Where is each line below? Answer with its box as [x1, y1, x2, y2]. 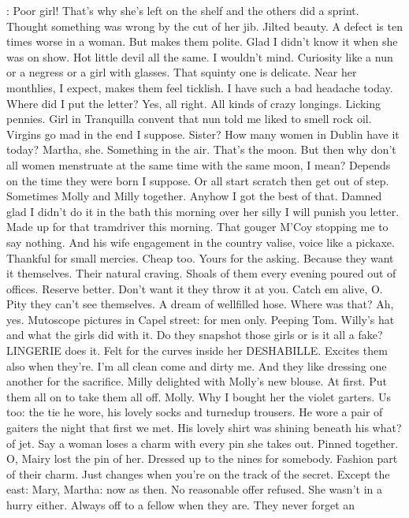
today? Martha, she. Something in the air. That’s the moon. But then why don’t [6, 141, 396, 158]
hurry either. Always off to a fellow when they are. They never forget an [6, 497, 355, 512]
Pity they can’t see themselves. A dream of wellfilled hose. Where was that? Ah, [6, 296, 394, 312]
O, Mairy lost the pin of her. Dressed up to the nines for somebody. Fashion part [6, 450, 398, 467]
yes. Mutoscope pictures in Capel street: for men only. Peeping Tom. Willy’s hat [6, 311, 395, 327]
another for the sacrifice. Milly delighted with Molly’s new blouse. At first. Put [6, 373, 387, 389]
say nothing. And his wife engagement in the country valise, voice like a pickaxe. [6, 233, 395, 250]
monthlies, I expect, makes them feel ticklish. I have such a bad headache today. [6, 79, 393, 95]
